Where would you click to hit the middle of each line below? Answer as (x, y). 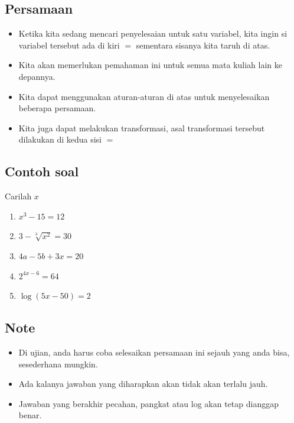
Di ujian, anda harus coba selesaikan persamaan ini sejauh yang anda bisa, (154, 352)
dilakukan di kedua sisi (60, 139)
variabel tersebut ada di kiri (69, 45)
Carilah (18, 196)
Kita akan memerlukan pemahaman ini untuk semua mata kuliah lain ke (150, 65)
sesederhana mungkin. (58, 364)
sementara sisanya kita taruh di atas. (203, 45)
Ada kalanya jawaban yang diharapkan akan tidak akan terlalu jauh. (143, 384)
